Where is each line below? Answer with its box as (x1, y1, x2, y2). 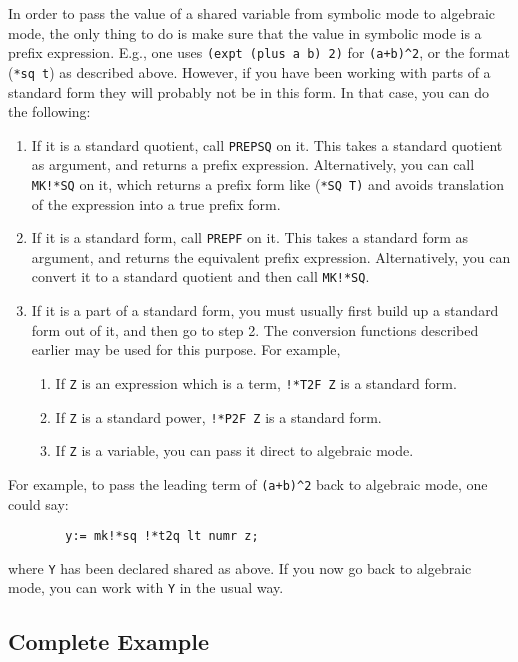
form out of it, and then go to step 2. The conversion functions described (31, 319, 479, 340)
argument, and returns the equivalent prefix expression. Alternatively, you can (31, 246, 511, 267)
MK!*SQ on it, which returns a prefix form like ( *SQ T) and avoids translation (31, 173, 504, 194)
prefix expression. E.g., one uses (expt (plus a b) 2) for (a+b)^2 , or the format (8, 42, 510, 63)
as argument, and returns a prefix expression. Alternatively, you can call (31, 154, 475, 175)
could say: (8, 493, 69, 514)
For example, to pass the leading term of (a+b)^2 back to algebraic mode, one (8, 473, 488, 494)
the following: (8, 101, 91, 122)
